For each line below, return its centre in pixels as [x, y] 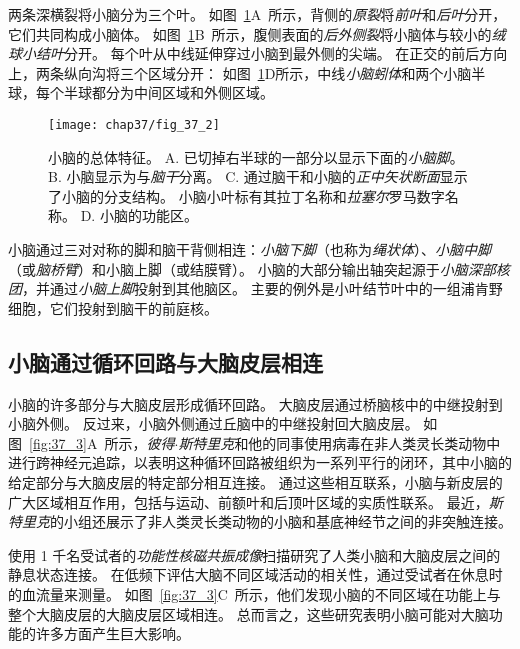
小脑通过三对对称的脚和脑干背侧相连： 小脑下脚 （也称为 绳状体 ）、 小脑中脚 [249, 249]
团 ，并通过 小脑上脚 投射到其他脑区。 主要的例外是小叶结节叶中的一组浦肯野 [255, 288]
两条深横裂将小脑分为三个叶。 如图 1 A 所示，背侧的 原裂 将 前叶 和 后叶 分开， [257, 14]
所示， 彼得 [139, 442]
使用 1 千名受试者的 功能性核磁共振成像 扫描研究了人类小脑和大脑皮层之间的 [254, 554]
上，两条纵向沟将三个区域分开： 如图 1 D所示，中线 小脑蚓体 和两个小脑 [240, 72]
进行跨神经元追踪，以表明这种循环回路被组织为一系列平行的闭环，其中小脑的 [260, 462]
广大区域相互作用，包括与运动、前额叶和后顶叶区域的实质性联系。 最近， [248, 501]
